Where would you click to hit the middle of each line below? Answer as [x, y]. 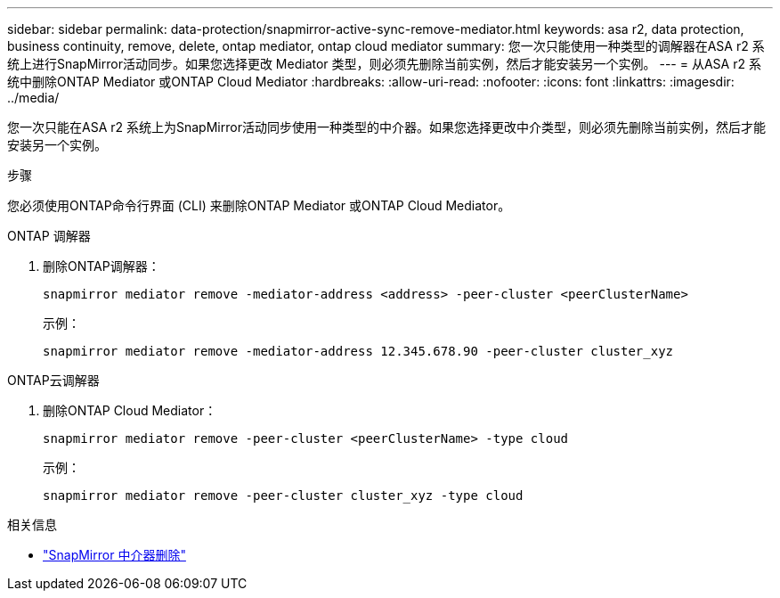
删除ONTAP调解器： [102, 266]
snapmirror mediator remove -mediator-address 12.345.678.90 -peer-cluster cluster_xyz [358, 351]
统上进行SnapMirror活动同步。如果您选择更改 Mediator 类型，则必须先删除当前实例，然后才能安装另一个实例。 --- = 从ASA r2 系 [384, 64]
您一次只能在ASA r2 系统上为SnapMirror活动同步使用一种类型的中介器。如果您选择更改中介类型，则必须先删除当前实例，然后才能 [386, 127]
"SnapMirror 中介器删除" [114, 555]
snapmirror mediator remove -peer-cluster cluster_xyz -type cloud [283, 496]
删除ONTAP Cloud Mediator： [130, 410]
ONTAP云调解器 [53, 380]
